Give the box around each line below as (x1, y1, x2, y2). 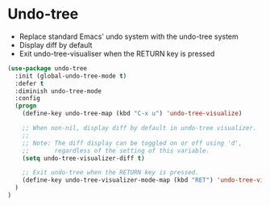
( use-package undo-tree (7, 64, 88, 73)
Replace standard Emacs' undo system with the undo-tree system (19, 32, 239, 41)
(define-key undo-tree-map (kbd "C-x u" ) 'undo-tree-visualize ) (22, 110, 243, 118)
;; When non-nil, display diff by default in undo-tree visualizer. (22, 124, 257, 132)
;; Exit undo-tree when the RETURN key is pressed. (22, 169, 199, 177)
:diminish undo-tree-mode (15, 86, 102, 95)
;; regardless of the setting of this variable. (22, 146, 210, 154)
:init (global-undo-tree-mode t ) (15, 72, 127, 80)
